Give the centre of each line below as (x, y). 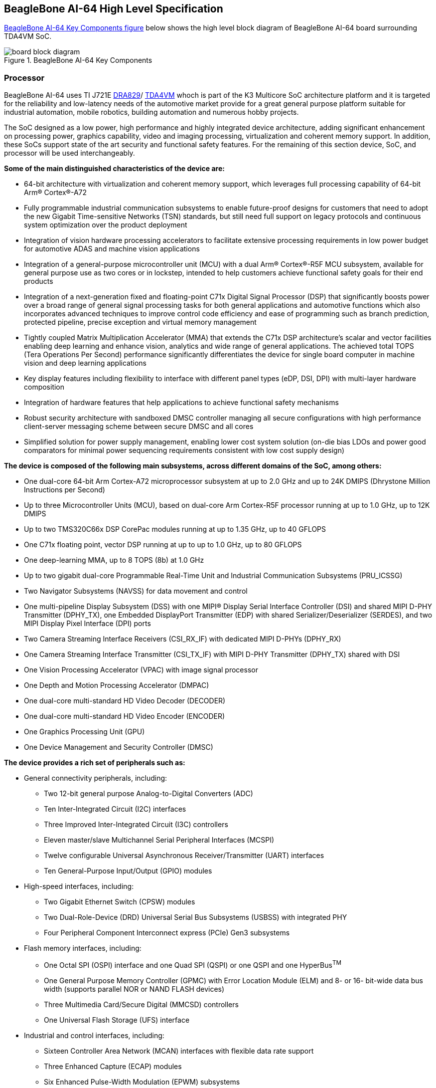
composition (44, 387)
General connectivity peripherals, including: (96, 778)
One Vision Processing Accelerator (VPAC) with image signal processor (141, 670)
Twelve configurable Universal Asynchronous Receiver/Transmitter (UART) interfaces (184, 856)
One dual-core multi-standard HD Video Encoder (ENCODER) (125, 716)
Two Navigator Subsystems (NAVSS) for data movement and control (136, 591)
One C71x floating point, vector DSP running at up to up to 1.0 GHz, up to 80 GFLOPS (163, 545)
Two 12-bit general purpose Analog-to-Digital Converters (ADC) (148, 794)
